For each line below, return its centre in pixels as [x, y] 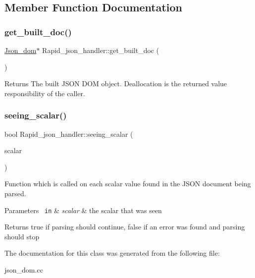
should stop [22, 236]
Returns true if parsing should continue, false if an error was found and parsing [125, 227]
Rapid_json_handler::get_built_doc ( [101, 50]
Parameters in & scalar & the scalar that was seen [83, 210]
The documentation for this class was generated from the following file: [112, 253]
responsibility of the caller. [45, 93]
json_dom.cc [24, 270]
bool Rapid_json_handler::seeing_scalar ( [69, 134]
